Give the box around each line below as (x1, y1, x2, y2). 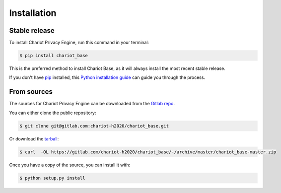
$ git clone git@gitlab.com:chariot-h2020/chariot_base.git (19, 123, 169, 129)
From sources (9, 87, 53, 96)
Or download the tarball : (9, 135, 59, 141)
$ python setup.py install (19, 175, 85, 181)
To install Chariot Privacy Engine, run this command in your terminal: (9, 40, 149, 46)
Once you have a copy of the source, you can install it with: (9, 162, 131, 168)
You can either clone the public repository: (9, 110, 96, 116)
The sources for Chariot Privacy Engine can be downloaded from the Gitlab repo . (9, 101, 175, 107)
